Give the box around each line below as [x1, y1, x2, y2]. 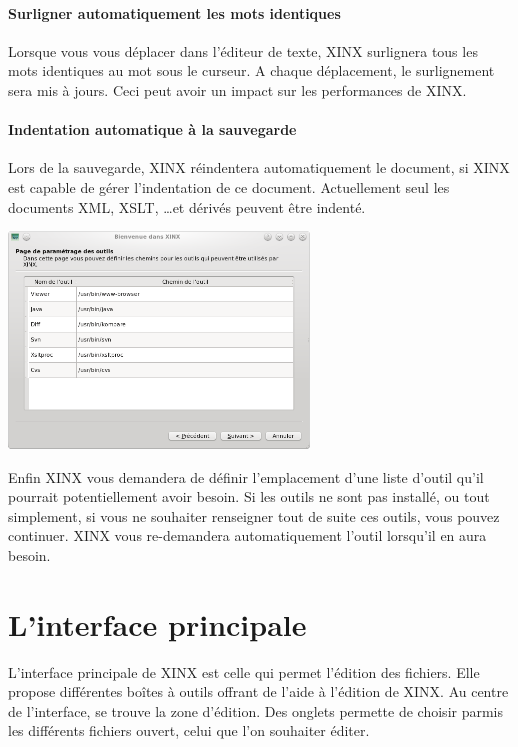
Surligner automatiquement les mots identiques [8, 2, 341, 23]
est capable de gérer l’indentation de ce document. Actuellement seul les [8, 176, 450, 197]
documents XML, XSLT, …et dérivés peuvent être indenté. [8, 196, 366, 217]
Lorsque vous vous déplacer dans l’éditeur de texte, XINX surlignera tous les [8, 40, 478, 61]
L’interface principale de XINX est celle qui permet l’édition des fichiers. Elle [8, 661, 480, 682]
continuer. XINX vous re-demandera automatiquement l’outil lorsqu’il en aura [8, 525, 487, 546]
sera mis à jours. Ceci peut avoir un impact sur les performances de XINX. [8, 79, 467, 100]
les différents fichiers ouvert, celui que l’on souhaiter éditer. [8, 720, 370, 741]
